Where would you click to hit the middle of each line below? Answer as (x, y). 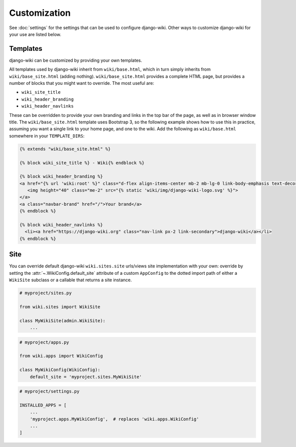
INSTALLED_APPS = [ (43, 405)
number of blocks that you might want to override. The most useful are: (82, 83)
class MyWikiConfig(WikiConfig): (60, 370)
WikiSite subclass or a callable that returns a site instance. (71, 280)
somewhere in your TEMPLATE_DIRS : (47, 136)
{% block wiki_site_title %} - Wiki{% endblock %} (82, 163)
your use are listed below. (35, 34)
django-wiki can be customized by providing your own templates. (76, 60)
